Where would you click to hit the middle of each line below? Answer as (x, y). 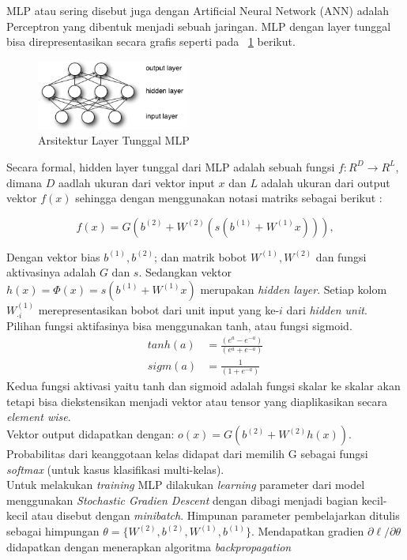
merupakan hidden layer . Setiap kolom (294, 289)
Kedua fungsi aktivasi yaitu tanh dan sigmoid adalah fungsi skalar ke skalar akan (203, 386)
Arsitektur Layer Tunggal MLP (114, 140)
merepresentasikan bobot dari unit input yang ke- (159, 309)
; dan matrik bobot (201, 256)
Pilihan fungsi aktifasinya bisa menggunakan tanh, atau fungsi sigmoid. (179, 326)
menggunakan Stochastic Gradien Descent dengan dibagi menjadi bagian (182, 500)
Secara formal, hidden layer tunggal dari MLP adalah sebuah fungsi (171, 166)
